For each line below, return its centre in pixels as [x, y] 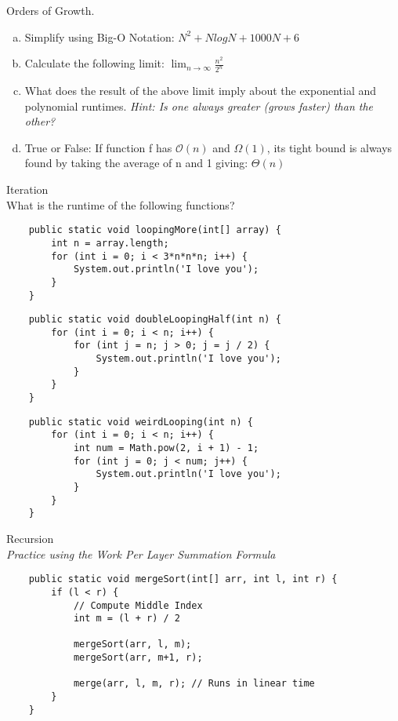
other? [40, 121]
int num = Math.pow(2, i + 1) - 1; [166, 448]
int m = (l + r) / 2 [127, 619]
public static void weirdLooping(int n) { [141, 422]
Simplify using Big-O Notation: [99, 36]
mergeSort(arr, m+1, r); [138, 658]
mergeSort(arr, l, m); [132, 645]
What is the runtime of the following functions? [121, 204]
